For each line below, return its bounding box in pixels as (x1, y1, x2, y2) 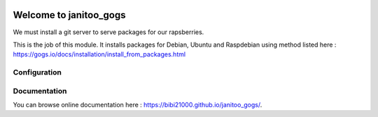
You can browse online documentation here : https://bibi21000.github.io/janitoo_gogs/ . (13, 101, 262, 109)
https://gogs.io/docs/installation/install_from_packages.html (13, 50, 185, 58)
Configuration (13, 68, 62, 77)
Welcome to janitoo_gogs (13, 9, 126, 21)
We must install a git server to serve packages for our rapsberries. (13, 28, 204, 36)
